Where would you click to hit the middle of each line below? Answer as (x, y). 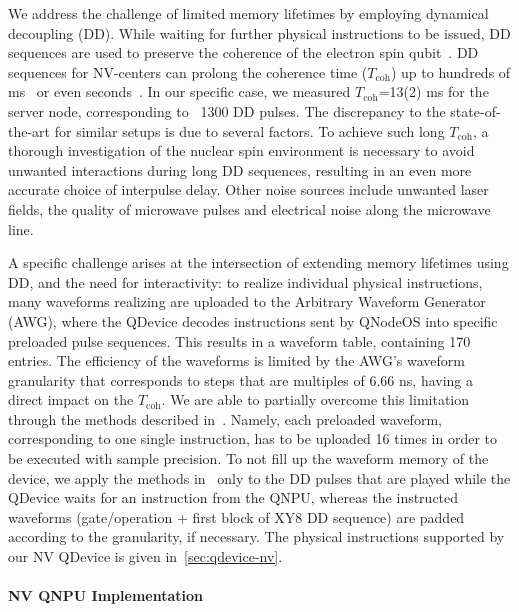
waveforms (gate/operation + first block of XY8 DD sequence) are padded (236, 516)
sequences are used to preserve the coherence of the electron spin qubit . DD (243, 52)
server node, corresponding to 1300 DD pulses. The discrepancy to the (227, 110)
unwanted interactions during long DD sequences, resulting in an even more (240, 169)
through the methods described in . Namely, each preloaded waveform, (225, 418)
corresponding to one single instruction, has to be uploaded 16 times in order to (253, 438)
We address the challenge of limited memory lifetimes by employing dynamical (248, 13)
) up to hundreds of (450, 71)
